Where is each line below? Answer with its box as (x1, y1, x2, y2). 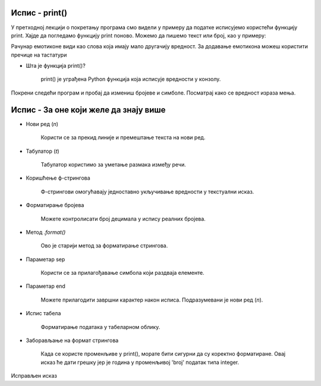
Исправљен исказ (11, 372, 58, 379)
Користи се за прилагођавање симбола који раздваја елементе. (40, 269, 204, 277)
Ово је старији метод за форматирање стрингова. (40, 242, 168, 249)
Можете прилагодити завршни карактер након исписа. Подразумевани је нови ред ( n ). (40, 296, 263, 303)
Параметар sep (26, 256, 65, 263)
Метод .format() (26, 228, 66, 236)
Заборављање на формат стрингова (26, 337, 119, 344)
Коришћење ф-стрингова (26, 174, 90, 181)
